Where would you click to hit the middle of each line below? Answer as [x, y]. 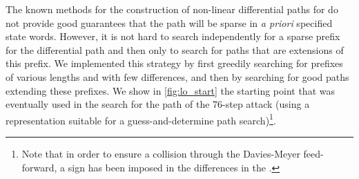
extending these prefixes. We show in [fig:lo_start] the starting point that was [170, 90]
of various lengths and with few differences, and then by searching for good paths [177, 76]
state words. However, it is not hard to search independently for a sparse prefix [173, 36]
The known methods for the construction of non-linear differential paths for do [172, 9]
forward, [39, 167]
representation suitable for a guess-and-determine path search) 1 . [141, 119]
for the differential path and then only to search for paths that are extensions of [175, 49]
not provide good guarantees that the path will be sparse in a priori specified [169, 22]
